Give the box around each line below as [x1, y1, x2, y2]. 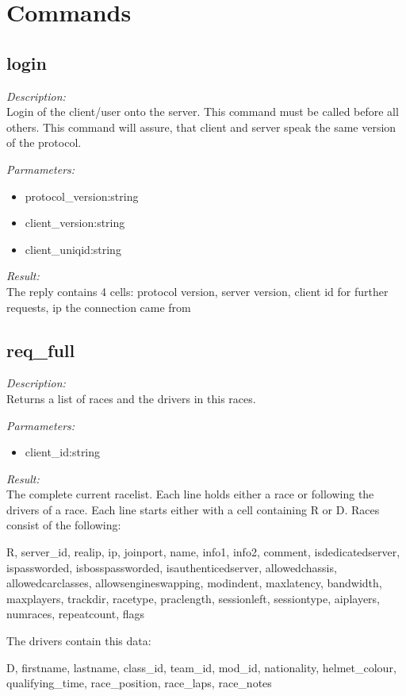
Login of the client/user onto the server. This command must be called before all [6, 103, 399, 120]
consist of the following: [6, 517, 121, 533]
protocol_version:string [25, 187, 139, 204]
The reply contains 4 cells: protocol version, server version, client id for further [6, 283, 389, 299]
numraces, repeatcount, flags [6, 606, 145, 622]
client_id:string [25, 444, 101, 460]
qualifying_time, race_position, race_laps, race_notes [6, 675, 272, 691]
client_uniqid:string [25, 240, 121, 257]
